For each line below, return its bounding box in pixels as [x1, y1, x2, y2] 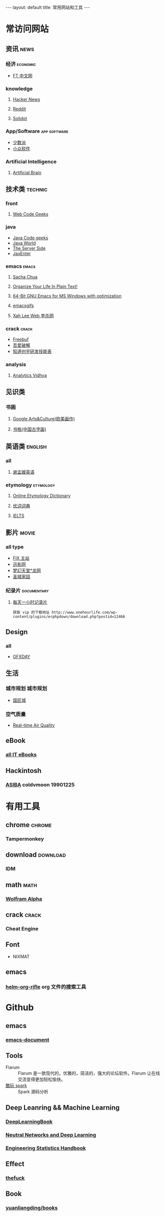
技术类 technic [5, 185, 48, 193]
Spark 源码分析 [18, 1089, 49, 1095]
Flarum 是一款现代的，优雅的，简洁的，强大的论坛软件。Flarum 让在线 [18, 1070, 160, 1076]
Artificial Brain [12, 169, 42, 175]
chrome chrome [5, 821, 52, 829]
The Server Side [12, 245, 46, 251]
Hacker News [12, 96, 41, 102]
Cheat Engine [5, 926, 39, 932]
